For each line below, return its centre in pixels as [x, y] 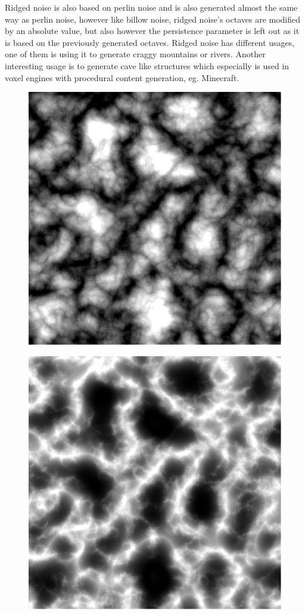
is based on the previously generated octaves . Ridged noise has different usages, [150, 42]
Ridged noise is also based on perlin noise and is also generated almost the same [151, 7]
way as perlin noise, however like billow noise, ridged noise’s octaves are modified [153, 19]
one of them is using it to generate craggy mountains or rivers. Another [135, 54]
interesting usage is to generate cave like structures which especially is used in [147, 65]
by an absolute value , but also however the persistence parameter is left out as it [152, 31]
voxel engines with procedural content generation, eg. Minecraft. [122, 77]
